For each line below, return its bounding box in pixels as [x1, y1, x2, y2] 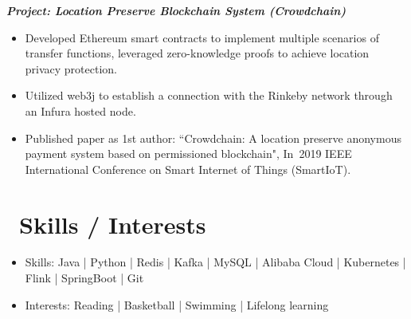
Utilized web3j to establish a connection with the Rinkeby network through [25, 87, 393, 104]
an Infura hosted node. [25, 102, 136, 119]
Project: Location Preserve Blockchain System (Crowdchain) [6, 2, 346, 18]
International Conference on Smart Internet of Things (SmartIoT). [25, 160, 351, 177]
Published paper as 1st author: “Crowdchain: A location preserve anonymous [25, 129, 401, 146]
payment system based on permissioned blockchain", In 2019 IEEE [25, 145, 352, 162]
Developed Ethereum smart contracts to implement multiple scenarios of [25, 29, 379, 45]
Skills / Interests [19, 207, 206, 240]
